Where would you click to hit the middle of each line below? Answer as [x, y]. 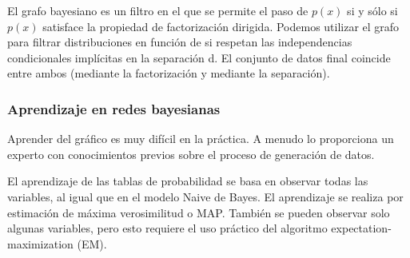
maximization [40, 243]
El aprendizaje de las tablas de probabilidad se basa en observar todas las [188, 181]
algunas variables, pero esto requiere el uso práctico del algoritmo [167, 228]
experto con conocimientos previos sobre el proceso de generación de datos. [191, 154]
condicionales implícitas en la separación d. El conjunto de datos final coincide [199, 57]
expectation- [361, 228]
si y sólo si [372, 10]
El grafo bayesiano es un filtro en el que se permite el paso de [158, 10]
